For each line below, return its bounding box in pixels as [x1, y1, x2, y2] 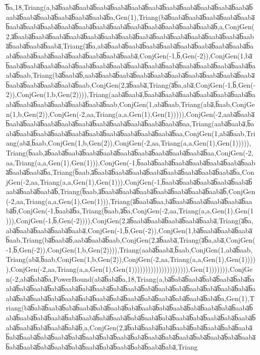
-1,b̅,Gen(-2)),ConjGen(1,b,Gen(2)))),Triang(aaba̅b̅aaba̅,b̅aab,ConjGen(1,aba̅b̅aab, [6, 244, 253, 254]
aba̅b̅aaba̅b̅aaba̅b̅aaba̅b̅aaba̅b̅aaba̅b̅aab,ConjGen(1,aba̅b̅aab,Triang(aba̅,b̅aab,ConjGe [6, 99, 255, 109]
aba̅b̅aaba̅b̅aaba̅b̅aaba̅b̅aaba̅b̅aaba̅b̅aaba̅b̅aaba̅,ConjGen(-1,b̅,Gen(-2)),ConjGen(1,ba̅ [6, 50, 253, 60]
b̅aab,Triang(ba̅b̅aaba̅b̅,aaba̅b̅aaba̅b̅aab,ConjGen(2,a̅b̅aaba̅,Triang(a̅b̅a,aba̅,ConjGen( [6, 235, 256, 245]
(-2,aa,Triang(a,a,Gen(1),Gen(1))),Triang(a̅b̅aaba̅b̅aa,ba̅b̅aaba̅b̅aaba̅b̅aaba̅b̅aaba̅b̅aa [6, 196, 253, 206]
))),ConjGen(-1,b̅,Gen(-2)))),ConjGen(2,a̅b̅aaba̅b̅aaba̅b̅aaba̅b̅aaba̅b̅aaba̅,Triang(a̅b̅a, [6, 215, 254, 226]
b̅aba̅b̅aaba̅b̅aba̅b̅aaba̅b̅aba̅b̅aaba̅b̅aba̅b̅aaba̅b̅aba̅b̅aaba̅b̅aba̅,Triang [6, 341, 198, 352]
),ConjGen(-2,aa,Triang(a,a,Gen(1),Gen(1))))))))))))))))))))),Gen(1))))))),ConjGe [6, 264, 253, 274]
